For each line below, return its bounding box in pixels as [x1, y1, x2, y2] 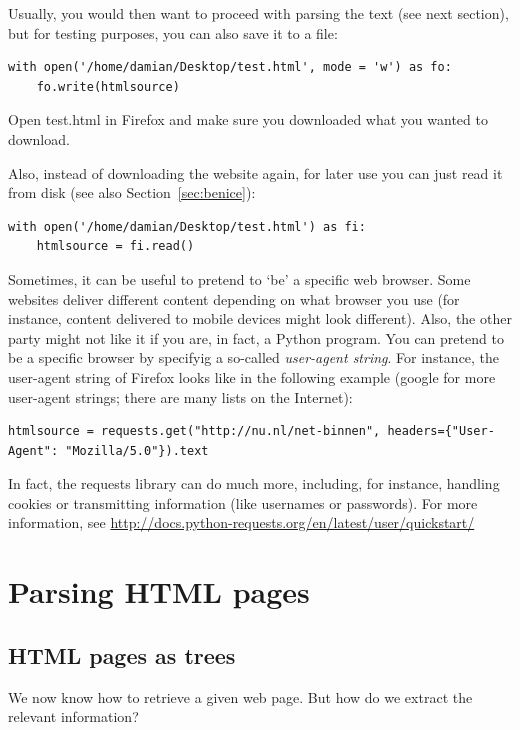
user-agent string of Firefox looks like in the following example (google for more [8, 366, 496, 387]
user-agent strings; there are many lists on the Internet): [8, 386, 353, 407]
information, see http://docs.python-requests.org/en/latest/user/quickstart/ [8, 512, 475, 533]
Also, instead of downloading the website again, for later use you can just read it [8, 162, 503, 183]
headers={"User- [387, 424, 495, 439]
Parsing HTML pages [8, 571, 310, 612]
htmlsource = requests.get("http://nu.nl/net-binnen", [8, 424, 381, 439]
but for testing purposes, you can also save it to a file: [8, 22, 338, 43]
